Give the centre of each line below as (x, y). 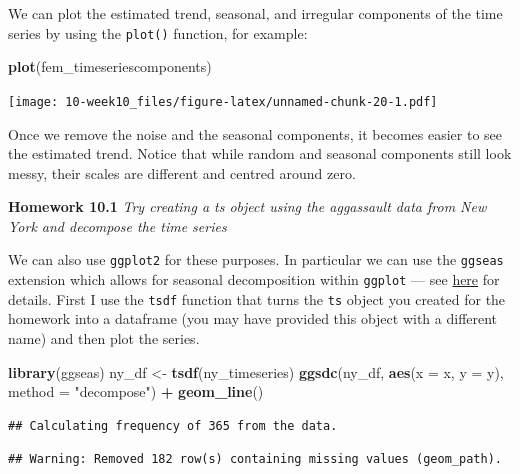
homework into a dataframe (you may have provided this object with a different (253, 318)
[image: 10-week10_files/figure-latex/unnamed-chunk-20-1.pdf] (223, 101)
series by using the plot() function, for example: (158, 32)
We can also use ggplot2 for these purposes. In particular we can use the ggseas (256, 259)
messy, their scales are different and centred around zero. (182, 172)
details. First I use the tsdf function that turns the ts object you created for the (257, 298)
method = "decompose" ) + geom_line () (136, 391)
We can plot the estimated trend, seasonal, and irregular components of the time (255, 13)
